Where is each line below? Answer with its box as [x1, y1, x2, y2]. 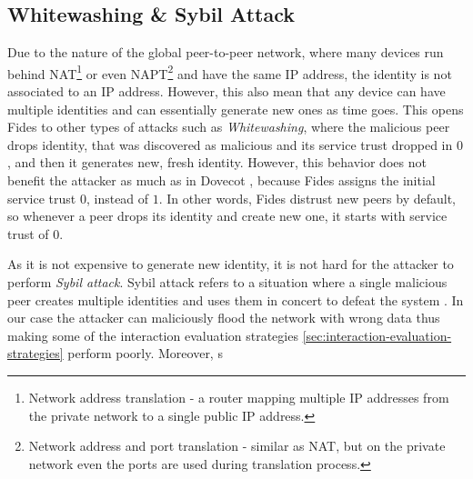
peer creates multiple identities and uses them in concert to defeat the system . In [7, 290, 464, 309]
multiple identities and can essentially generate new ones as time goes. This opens [7, 99, 464, 118]
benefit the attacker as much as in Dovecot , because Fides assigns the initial [7, 171, 436, 190]
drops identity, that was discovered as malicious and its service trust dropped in [7, 135, 453, 154]
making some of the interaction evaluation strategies [7, 325, 298, 344]
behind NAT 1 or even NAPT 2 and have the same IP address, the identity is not [7, 61, 452, 83]
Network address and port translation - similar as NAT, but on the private [28, 436, 446, 455]
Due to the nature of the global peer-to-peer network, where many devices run [7, 43, 444, 62]
